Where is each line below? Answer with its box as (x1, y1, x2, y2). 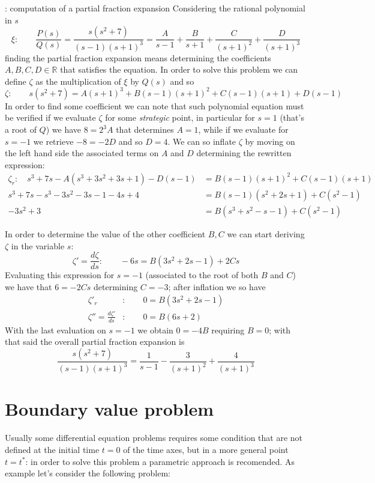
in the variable (11, 239, 65, 252)
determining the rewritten (196, 147, 292, 159)
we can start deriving (227, 228, 305, 240)
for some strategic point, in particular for (105, 111, 255, 124)
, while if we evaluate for (198, 123, 289, 136)
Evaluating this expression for (5, 269, 115, 281)
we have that (5, 280, 52, 293)
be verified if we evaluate (5, 111, 96, 124)
